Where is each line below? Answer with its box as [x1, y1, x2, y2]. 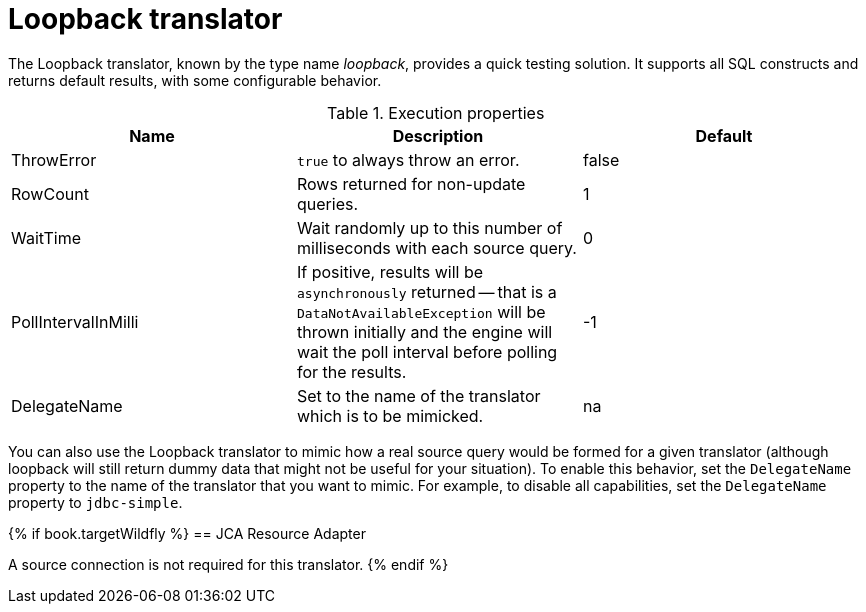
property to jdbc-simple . [8, 493, 183, 511]
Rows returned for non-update [296, 173, 526, 194]
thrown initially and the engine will [296, 321, 553, 342]
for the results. [296, 361, 407, 382]
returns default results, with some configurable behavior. [8, 71, 382, 89]
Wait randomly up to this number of [296, 217, 563, 238]
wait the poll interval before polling [296, 341, 558, 362]
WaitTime [11, 227, 82, 248]
